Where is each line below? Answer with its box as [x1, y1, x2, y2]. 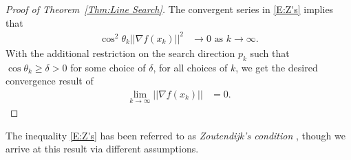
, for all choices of [153, 60, 228, 74]
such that [250, 45, 290, 60]
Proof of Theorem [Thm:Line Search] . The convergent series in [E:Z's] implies [6, 2, 334, 16]
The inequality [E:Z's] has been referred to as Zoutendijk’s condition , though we [6, 128, 345, 142]
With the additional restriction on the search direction [6, 45, 235, 60]
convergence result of [6, 73, 94, 88]
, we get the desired [235, 60, 318, 74]
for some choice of [70, 60, 146, 74]
